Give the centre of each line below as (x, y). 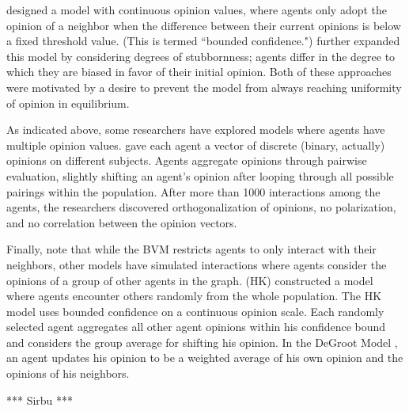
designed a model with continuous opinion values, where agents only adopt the (197, 10)
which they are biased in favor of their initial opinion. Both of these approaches (199, 72)
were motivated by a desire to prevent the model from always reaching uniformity (204, 87)
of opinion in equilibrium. (68, 103)
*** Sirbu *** (40, 400)
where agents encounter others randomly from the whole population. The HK (194, 296)
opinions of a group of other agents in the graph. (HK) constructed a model (190, 280)
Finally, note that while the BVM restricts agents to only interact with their (191, 249)
